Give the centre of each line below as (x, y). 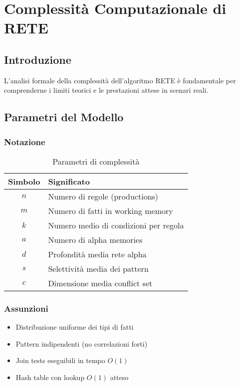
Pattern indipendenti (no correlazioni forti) (82, 343)
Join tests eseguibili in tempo (60, 360)
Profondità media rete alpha (97, 254)
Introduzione (38, 59)
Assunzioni (26, 308)
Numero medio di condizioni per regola (116, 225)
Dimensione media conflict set (100, 283)
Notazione (25, 141)
